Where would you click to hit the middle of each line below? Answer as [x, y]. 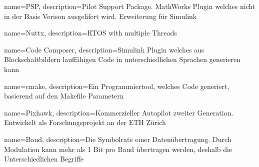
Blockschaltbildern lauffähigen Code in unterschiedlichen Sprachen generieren [122, 59]
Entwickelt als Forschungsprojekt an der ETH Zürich [85, 122]
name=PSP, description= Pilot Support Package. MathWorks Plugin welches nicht [130, 6]
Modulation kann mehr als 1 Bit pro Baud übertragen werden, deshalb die [118, 149]
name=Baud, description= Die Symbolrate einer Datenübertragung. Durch [118, 139]
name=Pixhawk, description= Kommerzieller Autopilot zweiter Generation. [119, 112]
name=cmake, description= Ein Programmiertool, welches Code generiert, [117, 86]
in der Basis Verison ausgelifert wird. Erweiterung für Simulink [100, 16]
